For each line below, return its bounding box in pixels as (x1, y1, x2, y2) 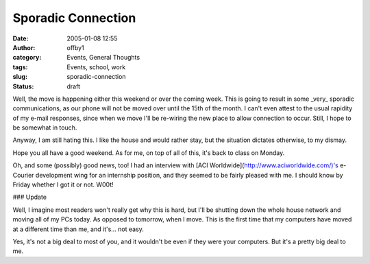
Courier (12, 171, 34, 179)
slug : (12, 73, 27, 81)
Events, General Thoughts (66, 53, 140, 62)
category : (12, 53, 42, 62)
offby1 (66, 43, 85, 51)
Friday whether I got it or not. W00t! (12, 180, 114, 189)
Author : (12, 43, 36, 51)
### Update (12, 193, 47, 202)
